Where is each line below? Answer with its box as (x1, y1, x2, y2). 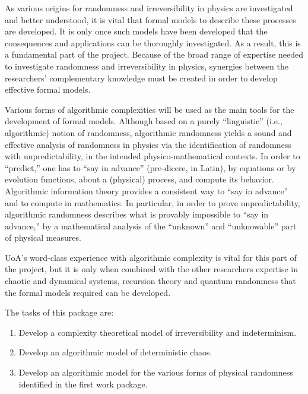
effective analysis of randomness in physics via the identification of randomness (5, 138, 291, 150)
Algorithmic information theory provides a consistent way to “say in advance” (5, 184, 288, 197)
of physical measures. (5, 231, 81, 244)
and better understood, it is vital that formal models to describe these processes (5, 13, 296, 26)
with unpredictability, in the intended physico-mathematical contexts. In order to (5, 150, 300, 162)
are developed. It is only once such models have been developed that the (5, 25, 268, 37)
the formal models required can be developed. (5, 286, 171, 298)
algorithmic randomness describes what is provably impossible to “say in (5, 208, 269, 220)
